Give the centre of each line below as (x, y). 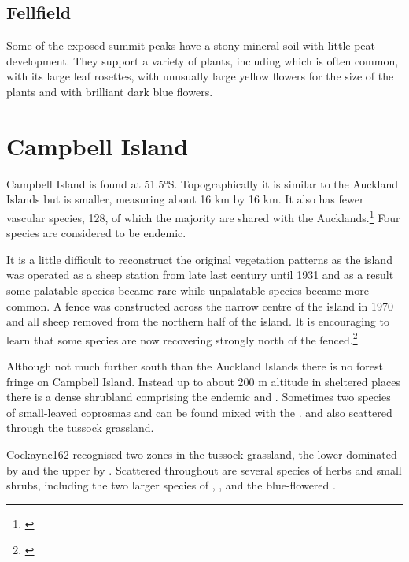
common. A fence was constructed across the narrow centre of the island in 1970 (200, 305)
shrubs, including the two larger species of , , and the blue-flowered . (171, 485)
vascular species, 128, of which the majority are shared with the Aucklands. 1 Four (203, 216)
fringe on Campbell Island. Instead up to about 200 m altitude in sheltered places (203, 381)
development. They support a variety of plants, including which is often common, (203, 60)
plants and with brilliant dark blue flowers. (110, 91)
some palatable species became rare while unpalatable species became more (188, 290)
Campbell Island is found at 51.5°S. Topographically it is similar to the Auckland (203, 183)
